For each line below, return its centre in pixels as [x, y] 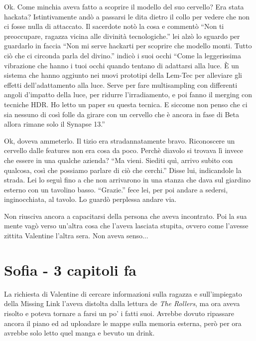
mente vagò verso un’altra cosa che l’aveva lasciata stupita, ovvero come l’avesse [126, 226]
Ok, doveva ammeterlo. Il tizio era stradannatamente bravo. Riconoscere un [120, 140]
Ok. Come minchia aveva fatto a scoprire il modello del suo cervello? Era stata [124, 6]
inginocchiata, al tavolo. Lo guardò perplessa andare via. [90, 199]
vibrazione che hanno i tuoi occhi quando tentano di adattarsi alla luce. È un [122, 65]
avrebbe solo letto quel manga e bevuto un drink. [79, 333]
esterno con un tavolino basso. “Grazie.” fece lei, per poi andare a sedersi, [116, 189]
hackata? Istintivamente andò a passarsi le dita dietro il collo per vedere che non [127, 16]
